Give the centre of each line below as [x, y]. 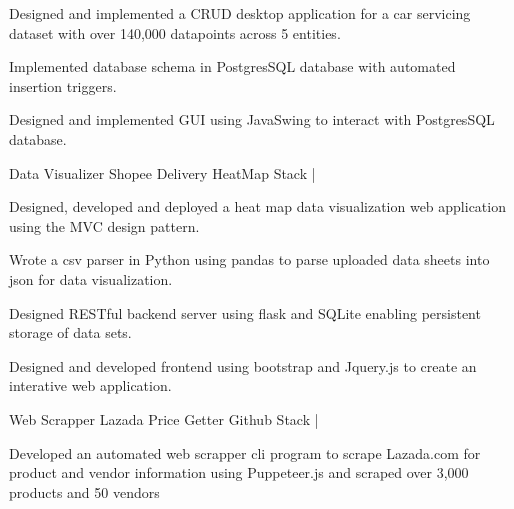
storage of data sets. [70, 332]
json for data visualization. [91, 278]
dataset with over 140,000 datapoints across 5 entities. [175, 32]
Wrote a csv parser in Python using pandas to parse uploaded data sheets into [249, 259]
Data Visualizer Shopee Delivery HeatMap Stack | [162, 172]
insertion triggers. [63, 85]
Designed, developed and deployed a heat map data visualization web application [257, 206]
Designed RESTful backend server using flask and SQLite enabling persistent [245, 312]
